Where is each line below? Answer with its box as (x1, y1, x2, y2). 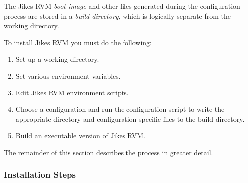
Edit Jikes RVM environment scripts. (15, 87, 129, 97)
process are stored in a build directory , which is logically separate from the (4, 10, 231, 21)
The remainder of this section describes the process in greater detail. (4, 147, 213, 157)
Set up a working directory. (15, 54, 99, 64)
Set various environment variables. (15, 70, 121, 81)
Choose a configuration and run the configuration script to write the (15, 104, 225, 114)
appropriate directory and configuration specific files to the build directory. (15, 113, 245, 124)
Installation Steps (4, 168, 76, 181)
